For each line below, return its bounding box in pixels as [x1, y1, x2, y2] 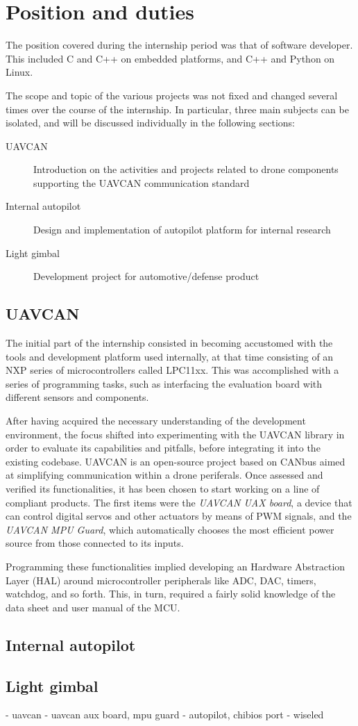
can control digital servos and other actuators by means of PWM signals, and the [6, 509, 352, 523]
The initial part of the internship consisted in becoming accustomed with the [6, 336, 333, 350]
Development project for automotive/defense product [33, 269, 259, 283]
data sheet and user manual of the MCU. [6, 600, 180, 614]
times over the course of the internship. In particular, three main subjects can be [6, 101, 349, 116]
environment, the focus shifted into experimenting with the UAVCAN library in [6, 427, 345, 441]
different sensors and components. [6, 390, 149, 404]
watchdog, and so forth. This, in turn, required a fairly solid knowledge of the [6, 586, 336, 601]
